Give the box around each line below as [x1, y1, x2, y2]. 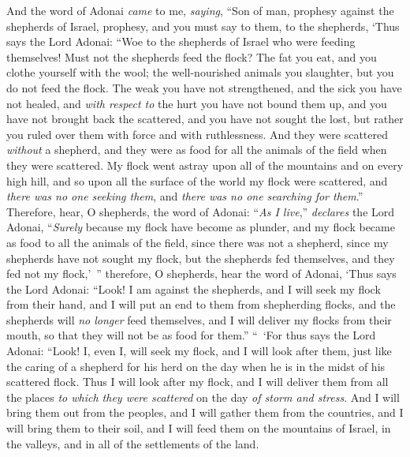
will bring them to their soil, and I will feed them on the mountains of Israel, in [6, 420, 391, 436]
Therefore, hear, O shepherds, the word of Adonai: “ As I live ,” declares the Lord [6, 203, 395, 219]
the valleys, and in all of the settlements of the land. [6, 435, 259, 451]
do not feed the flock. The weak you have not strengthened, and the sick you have [6, 79, 402, 96]
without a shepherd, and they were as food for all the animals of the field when [6, 141, 387, 158]
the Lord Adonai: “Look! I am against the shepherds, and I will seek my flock [6, 280, 381, 297]
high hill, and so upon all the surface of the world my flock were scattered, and [6, 172, 388, 189]
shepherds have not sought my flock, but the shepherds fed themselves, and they [6, 249, 395, 266]
